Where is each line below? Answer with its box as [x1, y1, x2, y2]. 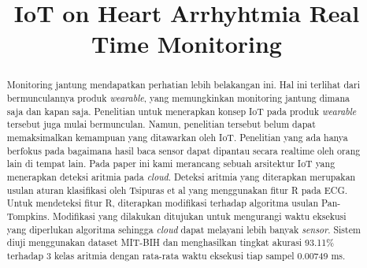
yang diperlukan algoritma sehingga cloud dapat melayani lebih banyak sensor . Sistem [6, 222, 361, 236]
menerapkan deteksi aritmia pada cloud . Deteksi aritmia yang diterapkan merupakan [6, 169, 356, 183]
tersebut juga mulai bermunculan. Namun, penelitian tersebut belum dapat [6, 117, 316, 131]
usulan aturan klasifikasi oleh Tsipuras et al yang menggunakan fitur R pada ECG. [6, 183, 348, 196]
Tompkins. [6, 209, 50, 222]
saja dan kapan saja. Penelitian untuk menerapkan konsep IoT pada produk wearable [6, 104, 357, 117]
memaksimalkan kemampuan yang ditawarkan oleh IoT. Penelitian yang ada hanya [6, 130, 348, 143]
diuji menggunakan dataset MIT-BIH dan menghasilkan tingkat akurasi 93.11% [6, 236, 335, 249]
